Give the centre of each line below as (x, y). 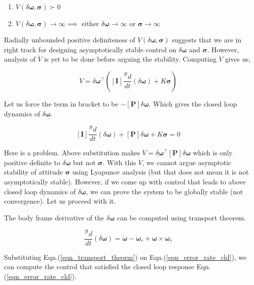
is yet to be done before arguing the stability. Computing (130, 59)
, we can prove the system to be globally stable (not (164, 191)
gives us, (238, 59)
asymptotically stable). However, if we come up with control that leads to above (125, 182)
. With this (119, 162)
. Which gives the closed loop (193, 103)
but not (84, 162)
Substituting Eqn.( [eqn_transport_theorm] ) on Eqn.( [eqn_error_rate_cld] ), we (125, 257)
